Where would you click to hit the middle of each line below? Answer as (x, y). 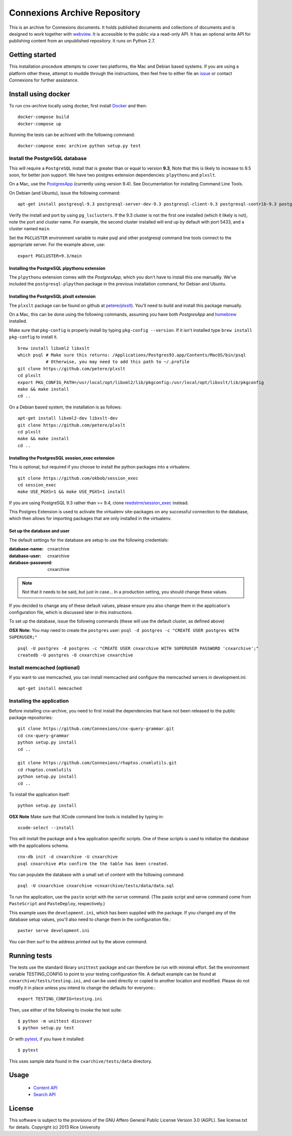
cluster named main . (30, 229)
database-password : (31, 563)
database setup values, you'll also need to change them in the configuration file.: (90, 919)
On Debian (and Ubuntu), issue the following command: (65, 193)
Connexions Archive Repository (75, 13)
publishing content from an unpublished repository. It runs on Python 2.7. (82, 41)
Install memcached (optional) (45, 668)
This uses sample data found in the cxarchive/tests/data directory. (81, 1061)
